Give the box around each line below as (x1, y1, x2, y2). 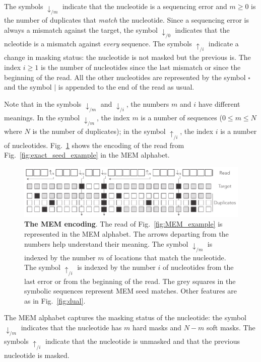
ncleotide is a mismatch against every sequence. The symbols (4, 38, 192, 49)
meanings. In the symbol (4, 112, 80, 123)
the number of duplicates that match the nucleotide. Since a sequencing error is (4, 15, 249, 25)
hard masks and (132, 322, 182, 333)
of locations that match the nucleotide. (106, 252, 226, 262)
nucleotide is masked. (4, 349, 70, 360)
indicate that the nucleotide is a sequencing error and (62, 1, 227, 11)
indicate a (208, 38, 239, 49)
